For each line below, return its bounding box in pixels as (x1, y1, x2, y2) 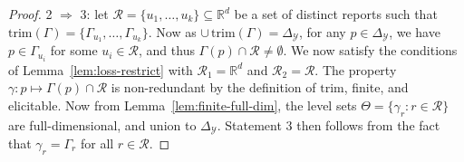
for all (80, 133, 114, 152)
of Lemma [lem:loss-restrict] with (8, 60, 193, 79)
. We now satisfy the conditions (283, 41, 458, 60)
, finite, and (343, 78, 409, 97)
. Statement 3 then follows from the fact (217, 115, 440, 134)
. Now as (148, 22, 197, 41)
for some (50, 41, 98, 60)
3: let (80, 5, 109, 23)
